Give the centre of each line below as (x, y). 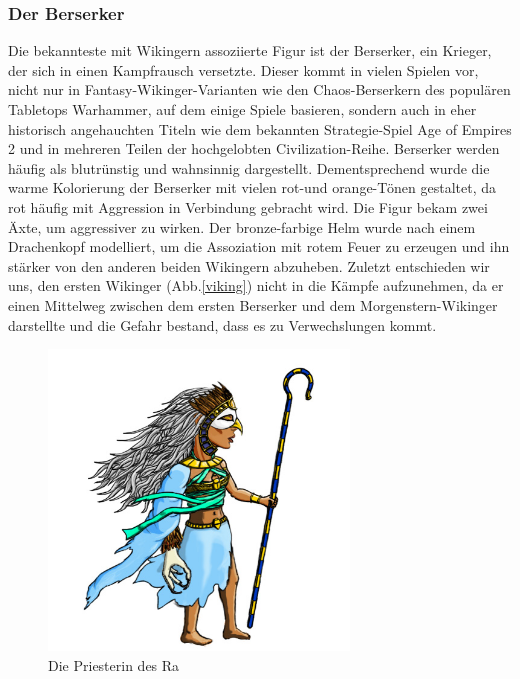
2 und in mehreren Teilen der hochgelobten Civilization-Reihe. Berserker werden (254, 148)
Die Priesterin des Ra (114, 665)
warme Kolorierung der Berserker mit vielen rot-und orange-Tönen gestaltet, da (252, 187)
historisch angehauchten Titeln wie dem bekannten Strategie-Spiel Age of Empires (260, 128)
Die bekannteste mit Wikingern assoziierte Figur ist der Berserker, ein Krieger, (250, 50)
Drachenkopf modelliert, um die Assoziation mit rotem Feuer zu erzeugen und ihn (259, 246)
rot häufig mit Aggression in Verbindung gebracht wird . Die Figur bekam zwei (248, 206)
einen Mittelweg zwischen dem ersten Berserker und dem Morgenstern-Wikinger (253, 304)
